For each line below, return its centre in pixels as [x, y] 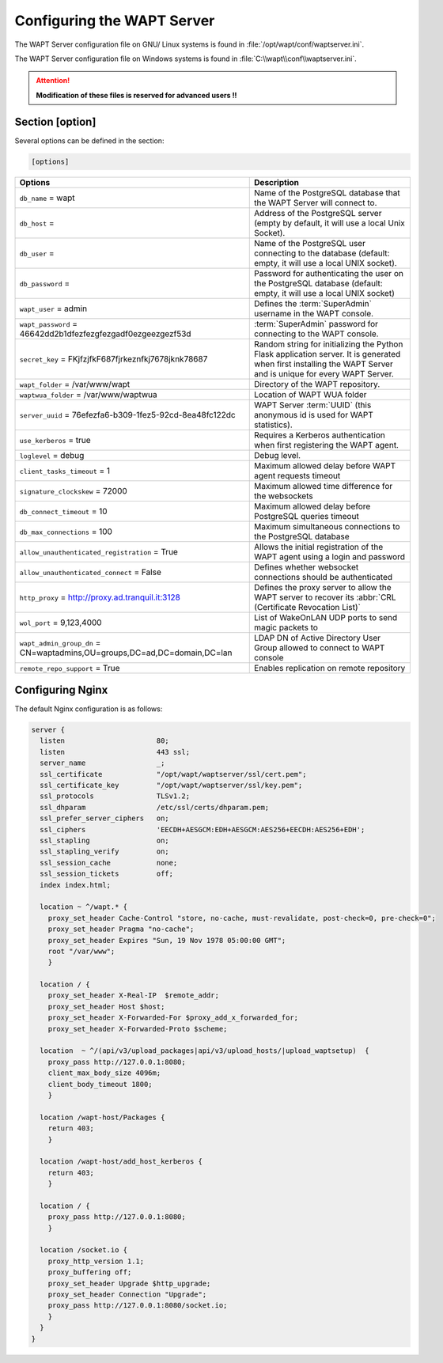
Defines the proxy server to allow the [323, 587]
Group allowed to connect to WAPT [320, 647]
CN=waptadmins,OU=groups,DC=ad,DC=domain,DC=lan [126, 653]
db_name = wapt [47, 198]
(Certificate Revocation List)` [308, 607]
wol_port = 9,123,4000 [61, 623]
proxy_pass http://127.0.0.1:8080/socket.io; [138, 1306]
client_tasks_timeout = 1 [65, 471]
